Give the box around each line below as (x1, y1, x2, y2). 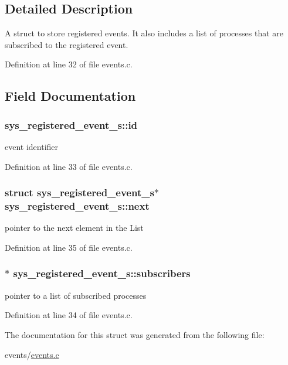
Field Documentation (5, 87, 136, 105)
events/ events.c (5, 348, 59, 360)
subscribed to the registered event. (5, 38, 128, 50)
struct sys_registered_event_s (5, 185, 154, 200)
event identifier (5, 140, 59, 152)
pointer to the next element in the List (5, 221, 144, 234)
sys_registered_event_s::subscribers (13, 266, 191, 281)
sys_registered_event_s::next (5, 199, 150, 213)
